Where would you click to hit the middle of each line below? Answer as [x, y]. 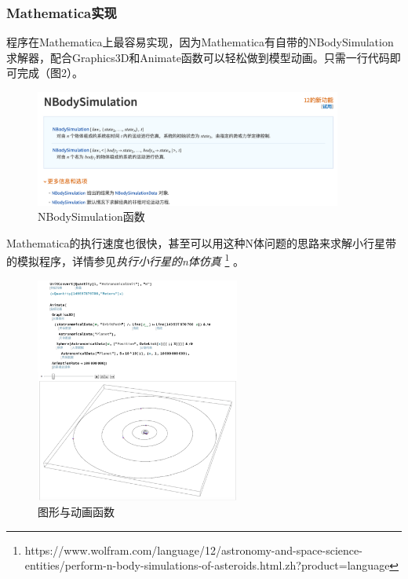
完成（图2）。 [50, 73]
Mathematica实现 [62, 12]
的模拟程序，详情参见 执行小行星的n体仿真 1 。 [126, 260]
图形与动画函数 [76, 511]
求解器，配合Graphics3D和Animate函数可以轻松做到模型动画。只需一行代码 [198, 57]
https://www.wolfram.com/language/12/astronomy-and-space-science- [193, 550]
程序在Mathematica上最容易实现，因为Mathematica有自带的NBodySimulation [200, 42]
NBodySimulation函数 [91, 216]
